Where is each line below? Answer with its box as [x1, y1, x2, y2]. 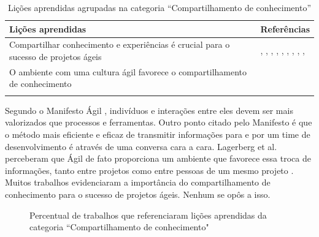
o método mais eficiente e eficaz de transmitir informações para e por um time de [5, 128, 310, 140]
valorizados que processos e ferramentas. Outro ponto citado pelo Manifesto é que [5, 116, 312, 129]
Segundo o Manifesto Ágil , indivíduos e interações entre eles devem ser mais [5, 103, 293, 116]
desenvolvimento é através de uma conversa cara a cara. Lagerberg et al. [5, 140, 277, 152]
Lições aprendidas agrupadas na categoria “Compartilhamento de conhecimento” [7, 1, 312, 13]
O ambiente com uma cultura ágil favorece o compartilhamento [9, 65, 247, 78]
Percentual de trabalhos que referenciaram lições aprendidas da [29, 208, 267, 221]
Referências [260, 22, 310, 35]
